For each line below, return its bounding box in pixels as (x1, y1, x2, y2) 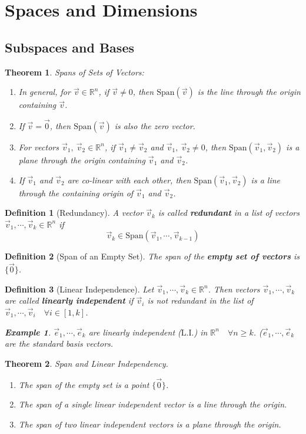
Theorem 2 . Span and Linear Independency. (5, 357, 168, 369)
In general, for (18, 86, 71, 98)
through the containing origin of (18, 186, 134, 199)
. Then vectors (208, 282, 260, 295)
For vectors (18, 140, 59, 153)
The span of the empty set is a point (18, 378, 149, 390)
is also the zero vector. (114, 119, 195, 131)
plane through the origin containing (18, 153, 145, 166)
